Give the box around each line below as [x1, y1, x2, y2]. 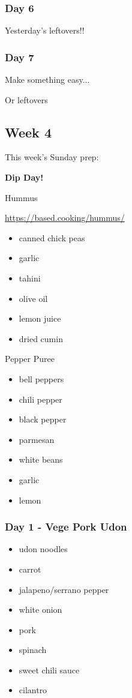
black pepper [19, 413, 67, 426]
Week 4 [5, 122, 52, 141]
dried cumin [19, 332, 63, 344]
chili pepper [19, 393, 62, 405]
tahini [19, 271, 41, 284]
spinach [19, 643, 47, 656]
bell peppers [19, 372, 64, 385]
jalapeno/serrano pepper [19, 583, 109, 595]
